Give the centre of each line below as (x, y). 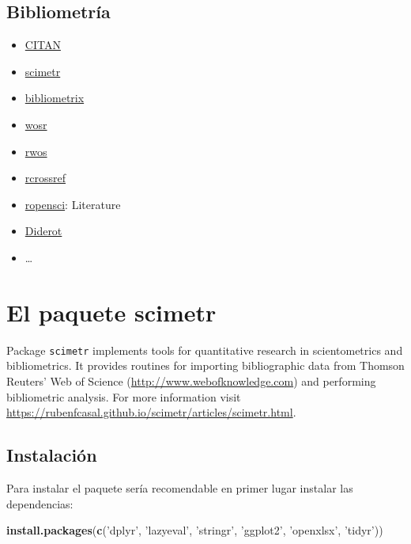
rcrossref (45, 178)
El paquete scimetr (111, 312)
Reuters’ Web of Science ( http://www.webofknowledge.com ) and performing (191, 380)
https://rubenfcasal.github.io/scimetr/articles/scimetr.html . (151, 412)
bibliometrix (55, 98)
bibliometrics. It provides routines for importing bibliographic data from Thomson (205, 365)
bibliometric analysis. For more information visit (124, 396)
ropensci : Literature (73, 204)
